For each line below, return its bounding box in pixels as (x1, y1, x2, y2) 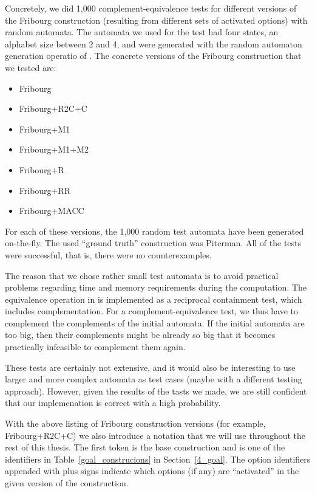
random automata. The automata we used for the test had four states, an (5, 26, 279, 38)
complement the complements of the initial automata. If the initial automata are (5, 316, 305, 329)
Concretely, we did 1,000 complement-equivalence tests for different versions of (5, 2, 297, 14)
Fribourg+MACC (19, 204, 84, 217)
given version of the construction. (5, 477, 129, 489)
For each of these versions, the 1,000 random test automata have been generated (5, 224, 304, 237)
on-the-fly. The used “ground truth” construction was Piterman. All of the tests (5, 236, 302, 249)
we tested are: (5, 61, 56, 74)
